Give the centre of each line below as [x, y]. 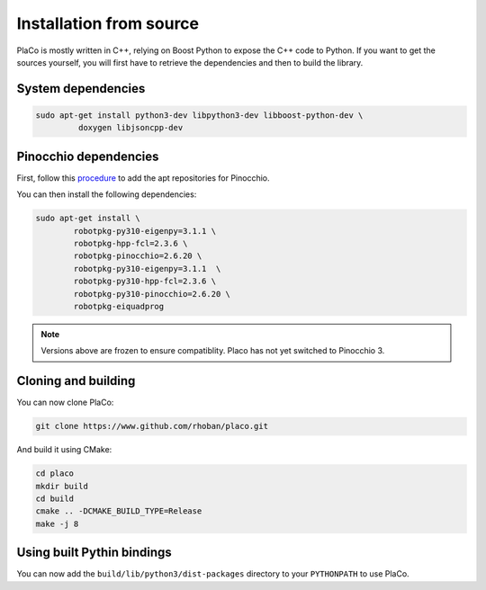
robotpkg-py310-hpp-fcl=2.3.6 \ [144, 282]
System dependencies [81, 89]
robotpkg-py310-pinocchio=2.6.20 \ [152, 294]
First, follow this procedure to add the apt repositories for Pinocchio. [143, 178]
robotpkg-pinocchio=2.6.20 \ [138, 256]
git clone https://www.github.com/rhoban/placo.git [152, 426]
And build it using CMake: [64, 450]
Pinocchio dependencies [88, 156]
